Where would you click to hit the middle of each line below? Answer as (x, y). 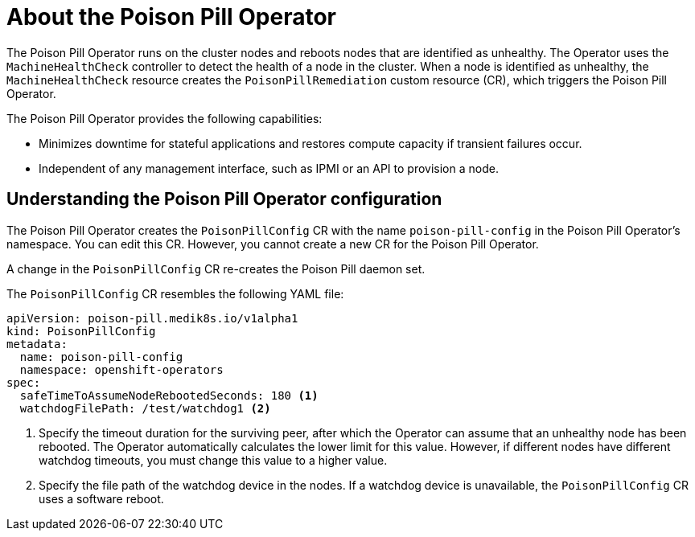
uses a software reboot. (101, 498)
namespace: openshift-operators (121, 369)
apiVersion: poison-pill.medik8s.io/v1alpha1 (152, 318)
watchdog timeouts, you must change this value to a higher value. (213, 460)
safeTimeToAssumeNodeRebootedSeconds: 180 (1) (169, 395)
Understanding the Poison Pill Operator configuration (224, 199)
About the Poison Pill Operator (171, 17)
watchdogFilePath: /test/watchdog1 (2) (145, 408)
